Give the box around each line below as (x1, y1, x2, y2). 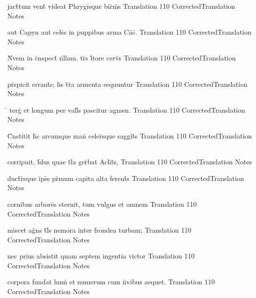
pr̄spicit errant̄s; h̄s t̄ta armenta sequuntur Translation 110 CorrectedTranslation (7, 79, 248, 89)
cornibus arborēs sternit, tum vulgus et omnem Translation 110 (7, 199, 197, 209)
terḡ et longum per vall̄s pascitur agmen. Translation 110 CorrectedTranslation (9, 104, 245, 115)
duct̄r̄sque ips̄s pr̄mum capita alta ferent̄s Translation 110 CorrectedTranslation (7, 173, 244, 183)
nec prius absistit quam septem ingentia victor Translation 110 (7, 251, 195, 261)
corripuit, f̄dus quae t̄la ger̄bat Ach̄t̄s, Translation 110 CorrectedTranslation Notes (7, 157, 252, 167)
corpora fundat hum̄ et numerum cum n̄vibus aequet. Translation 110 (7, 277, 215, 287)
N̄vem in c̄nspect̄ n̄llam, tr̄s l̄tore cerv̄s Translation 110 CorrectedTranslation (7, 53, 236, 63)
